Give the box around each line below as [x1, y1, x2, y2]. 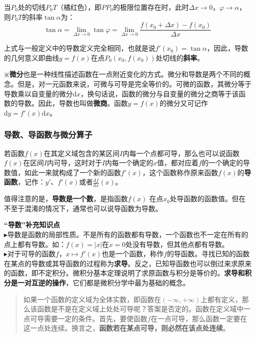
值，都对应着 [157, 157, 199, 168]
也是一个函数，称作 [102, 248, 164, 259]
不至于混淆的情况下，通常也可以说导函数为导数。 [4, 203, 162, 213]
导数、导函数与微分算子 [4, 128, 92, 141]
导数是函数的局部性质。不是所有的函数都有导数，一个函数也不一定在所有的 [7, 229, 249, 240]
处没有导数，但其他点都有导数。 [125, 239, 229, 249]
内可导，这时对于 [47, 157, 102, 168]
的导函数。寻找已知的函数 [167, 248, 250, 259]
